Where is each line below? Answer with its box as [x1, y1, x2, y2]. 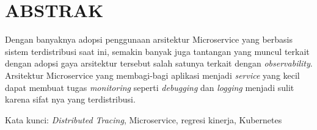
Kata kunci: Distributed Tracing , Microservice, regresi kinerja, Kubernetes [5, 113, 282, 126]
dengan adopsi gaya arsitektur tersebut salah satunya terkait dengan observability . [5, 57, 313, 70]
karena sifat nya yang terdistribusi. [5, 93, 136, 106]
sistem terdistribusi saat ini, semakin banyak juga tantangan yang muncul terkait [5, 45, 310, 57]
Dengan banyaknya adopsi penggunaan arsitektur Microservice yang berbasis [5, 33, 293, 46]
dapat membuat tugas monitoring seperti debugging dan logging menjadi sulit [5, 81, 294, 93]
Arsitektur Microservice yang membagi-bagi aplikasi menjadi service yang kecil [5, 68, 300, 81]
